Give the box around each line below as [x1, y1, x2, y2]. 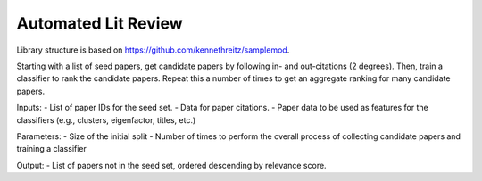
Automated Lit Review [16, 13, 183, 33]
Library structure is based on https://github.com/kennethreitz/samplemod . [16, 45, 290, 55]
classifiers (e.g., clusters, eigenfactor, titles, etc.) [16, 114, 196, 125]
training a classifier [16, 144, 87, 154]
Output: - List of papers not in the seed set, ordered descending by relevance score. [16, 160, 327, 170]
